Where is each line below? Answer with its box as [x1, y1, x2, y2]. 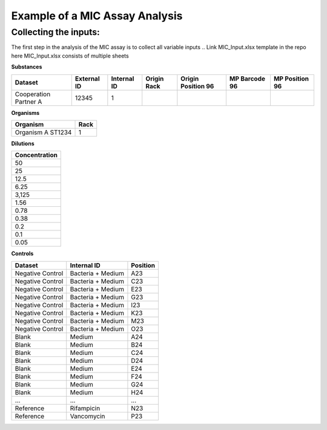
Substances [11, 64, 42, 71]
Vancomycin [70, 412, 105, 420]
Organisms [11, 109, 40, 116]
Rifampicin [70, 404, 101, 412]
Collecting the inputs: [11, 27, 100, 37]
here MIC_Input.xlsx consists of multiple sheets [11, 52, 130, 59]
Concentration [15, 151, 58, 160]
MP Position [273, 74, 309, 83]
